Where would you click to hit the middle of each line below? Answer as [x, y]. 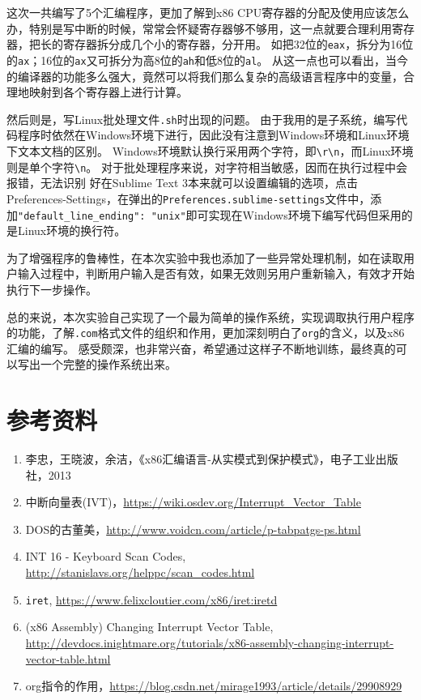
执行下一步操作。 [52, 289]
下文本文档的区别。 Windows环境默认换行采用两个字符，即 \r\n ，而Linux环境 [210, 150]
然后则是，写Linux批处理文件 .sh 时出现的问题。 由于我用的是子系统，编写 [202, 119]
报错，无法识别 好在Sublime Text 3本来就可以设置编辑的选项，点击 [182, 183]
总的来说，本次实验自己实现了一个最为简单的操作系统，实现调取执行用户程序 [210, 316]
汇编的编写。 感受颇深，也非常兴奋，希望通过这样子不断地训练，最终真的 [201, 348]
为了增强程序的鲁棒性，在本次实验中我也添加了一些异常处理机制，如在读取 [205, 257]
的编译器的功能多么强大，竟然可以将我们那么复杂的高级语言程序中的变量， [205, 76]
